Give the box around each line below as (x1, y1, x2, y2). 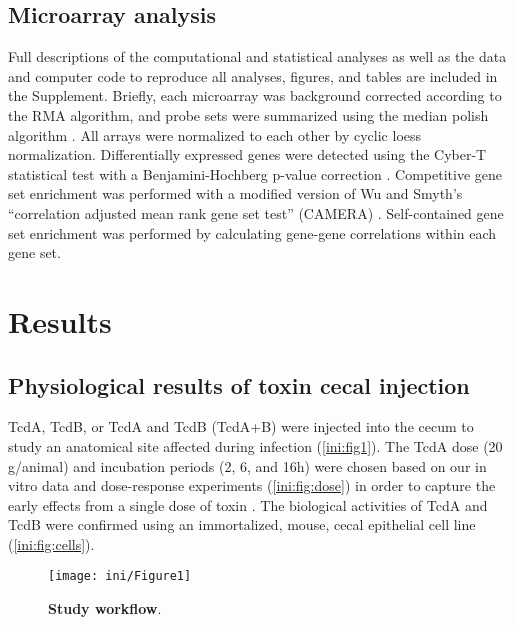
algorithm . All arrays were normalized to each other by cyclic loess (8, 124, 422, 145)
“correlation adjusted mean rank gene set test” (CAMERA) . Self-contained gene (8, 202, 504, 223)
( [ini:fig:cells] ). (8, 533, 95, 554)
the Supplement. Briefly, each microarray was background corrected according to (8, 85, 502, 106)
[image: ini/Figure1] (48, 569, 192, 584)
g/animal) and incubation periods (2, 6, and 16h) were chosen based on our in (8, 455, 487, 476)
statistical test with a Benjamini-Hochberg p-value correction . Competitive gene (8, 163, 503, 184)
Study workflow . (48, 598, 162, 619)
